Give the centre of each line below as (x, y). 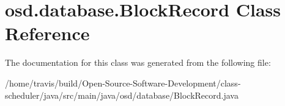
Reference (47, 33)
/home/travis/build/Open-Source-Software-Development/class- (123, 83)
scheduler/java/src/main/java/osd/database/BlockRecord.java (122, 95)
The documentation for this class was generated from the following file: (138, 62)
